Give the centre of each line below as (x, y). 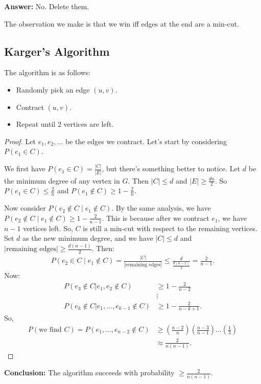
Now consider (25, 208)
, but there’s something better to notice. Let (171, 168)
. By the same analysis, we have (161, 208)
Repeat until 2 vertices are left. (65, 124)
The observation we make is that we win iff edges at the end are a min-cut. (122, 23)
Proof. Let (20, 141)
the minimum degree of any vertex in (62, 180)
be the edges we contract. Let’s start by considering (146, 141)
